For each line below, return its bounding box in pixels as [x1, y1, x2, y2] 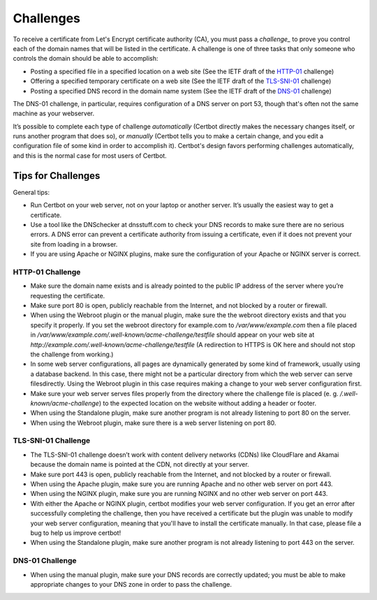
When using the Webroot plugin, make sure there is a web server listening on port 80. [30, 418, 276, 427]
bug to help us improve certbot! [30, 528, 121, 537]
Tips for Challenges [13, 170, 101, 182]
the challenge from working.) [30, 350, 114, 358]
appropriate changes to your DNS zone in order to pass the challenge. [30, 580, 232, 588]
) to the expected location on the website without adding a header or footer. [98, 399, 317, 407]
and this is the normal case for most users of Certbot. [13, 151, 167, 160]
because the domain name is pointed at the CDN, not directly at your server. [30, 460, 249, 469]
